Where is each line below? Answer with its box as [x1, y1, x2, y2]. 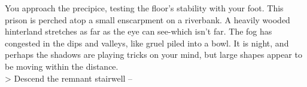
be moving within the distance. [5, 60, 118, 72]
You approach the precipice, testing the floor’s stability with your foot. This [5, 2, 284, 14]
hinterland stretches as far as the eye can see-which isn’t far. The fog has [5, 25, 272, 38]
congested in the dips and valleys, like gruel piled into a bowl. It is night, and [5, 36, 289, 49]
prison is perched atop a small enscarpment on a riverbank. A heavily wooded [5, 13, 290, 26]
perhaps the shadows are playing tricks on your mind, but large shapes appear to [5, 48, 302, 61]
